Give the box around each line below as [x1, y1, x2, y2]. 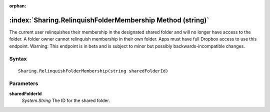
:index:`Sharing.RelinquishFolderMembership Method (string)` [9, 15, 209, 24]
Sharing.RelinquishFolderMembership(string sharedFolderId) [18, 68, 168, 73]
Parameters [9, 80, 38, 87]
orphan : [9, 3, 26, 8]
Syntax [9, 55, 27, 62]
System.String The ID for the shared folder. [21, 97, 110, 103]
